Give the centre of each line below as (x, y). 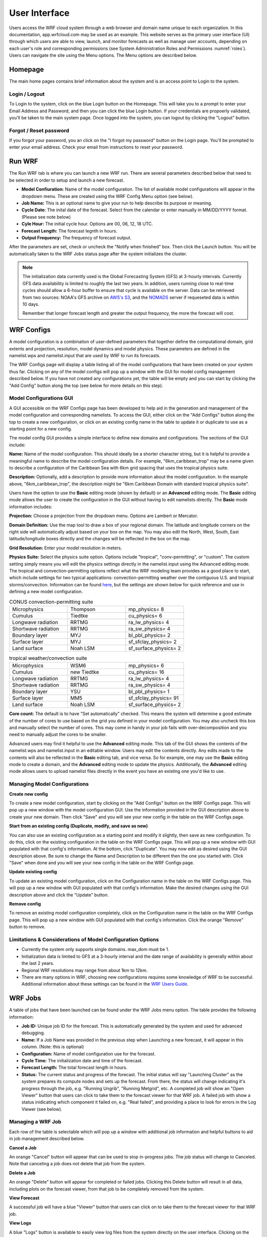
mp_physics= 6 (146, 666)
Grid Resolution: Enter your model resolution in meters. (66, 548)
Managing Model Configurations (49, 784)
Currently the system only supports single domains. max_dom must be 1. (95, 950)
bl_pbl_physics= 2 (149, 635)
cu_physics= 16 (146, 672)
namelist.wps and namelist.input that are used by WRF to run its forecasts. (85, 356)
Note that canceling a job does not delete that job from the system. (77, 1164)
